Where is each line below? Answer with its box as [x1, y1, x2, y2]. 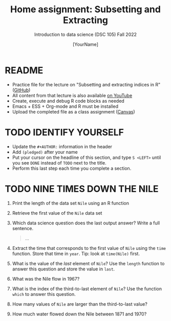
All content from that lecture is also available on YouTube [12, 92, 133, 98]
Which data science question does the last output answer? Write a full [12, 220, 160, 226]
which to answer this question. [12, 291, 76, 297]
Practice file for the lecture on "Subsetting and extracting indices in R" [12, 81, 161, 87]
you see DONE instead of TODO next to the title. [12, 159, 106, 166]
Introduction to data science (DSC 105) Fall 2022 [34, 31, 137, 37]
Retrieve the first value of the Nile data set [12, 210, 102, 216]
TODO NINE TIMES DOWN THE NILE [5, 183, 159, 195]
